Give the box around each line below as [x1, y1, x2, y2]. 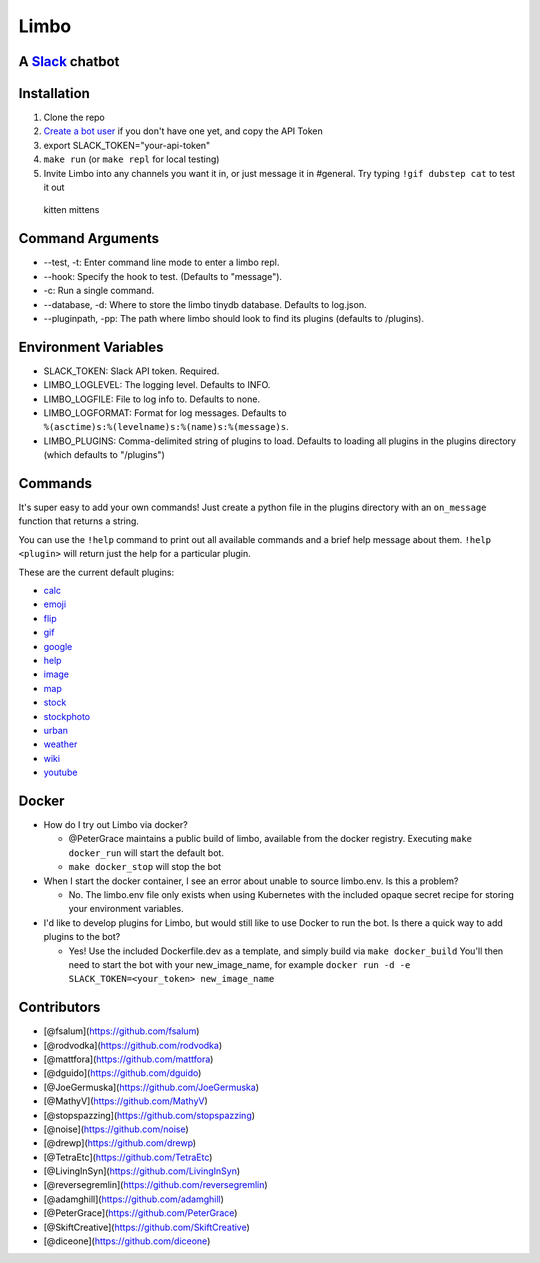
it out [43, 181, 65, 194]
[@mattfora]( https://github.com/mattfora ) [43, 1053, 214, 1065]
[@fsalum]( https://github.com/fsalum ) [43, 1025, 200, 1037]
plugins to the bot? [43, 931, 121, 943]
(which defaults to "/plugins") [43, 449, 165, 461]
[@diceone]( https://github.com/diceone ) [43, 1235, 211, 1247]
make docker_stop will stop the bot [68, 861, 222, 873]
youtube [43, 766, 78, 779]
